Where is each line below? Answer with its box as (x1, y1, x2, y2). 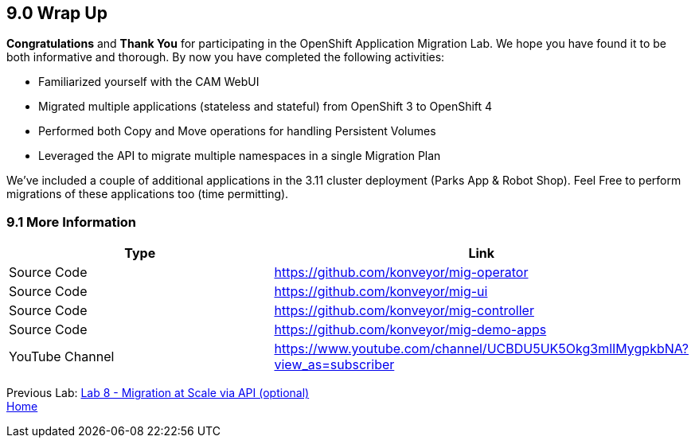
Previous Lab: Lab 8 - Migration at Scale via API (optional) (6, 386, 310, 400)
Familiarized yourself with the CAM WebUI (38, 75, 260, 89)
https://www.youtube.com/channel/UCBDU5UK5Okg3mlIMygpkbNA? (274, 341, 689, 357)
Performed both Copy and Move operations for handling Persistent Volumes (38, 124, 436, 138)
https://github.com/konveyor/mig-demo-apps (274, 321, 547, 338)
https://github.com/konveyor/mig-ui (274, 283, 488, 300)
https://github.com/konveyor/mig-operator (274, 264, 529, 281)
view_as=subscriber (274, 356, 395, 373)
